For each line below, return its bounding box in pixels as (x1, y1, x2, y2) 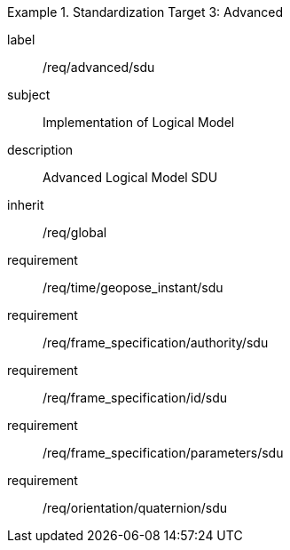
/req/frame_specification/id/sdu (43, 390, 227, 405)
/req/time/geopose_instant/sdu (43, 280, 223, 295)
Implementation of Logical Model (43, 115, 235, 130)
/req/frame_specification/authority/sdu (43, 335, 269, 350)
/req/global (43, 225, 107, 240)
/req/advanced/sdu (43, 60, 155, 75)
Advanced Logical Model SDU (43, 170, 218, 185)
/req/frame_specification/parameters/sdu (43, 445, 284, 460)
